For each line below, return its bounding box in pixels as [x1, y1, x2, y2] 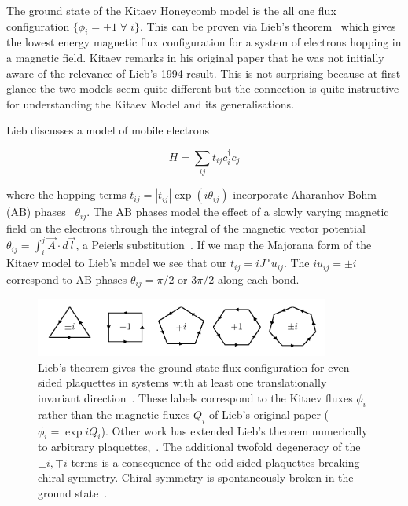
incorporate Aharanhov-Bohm [233, 186, 377, 203]
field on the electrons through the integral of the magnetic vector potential [6, 219, 366, 236]
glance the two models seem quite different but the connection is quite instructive [6, 80, 399, 97]
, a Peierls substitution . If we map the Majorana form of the [75, 236, 372, 253]
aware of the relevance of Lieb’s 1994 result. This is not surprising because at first [6, 64, 401, 81]
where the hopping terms [6, 186, 127, 203]
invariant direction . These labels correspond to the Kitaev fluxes [38, 389, 353, 405]
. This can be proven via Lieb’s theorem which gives [139, 17, 396, 34]
